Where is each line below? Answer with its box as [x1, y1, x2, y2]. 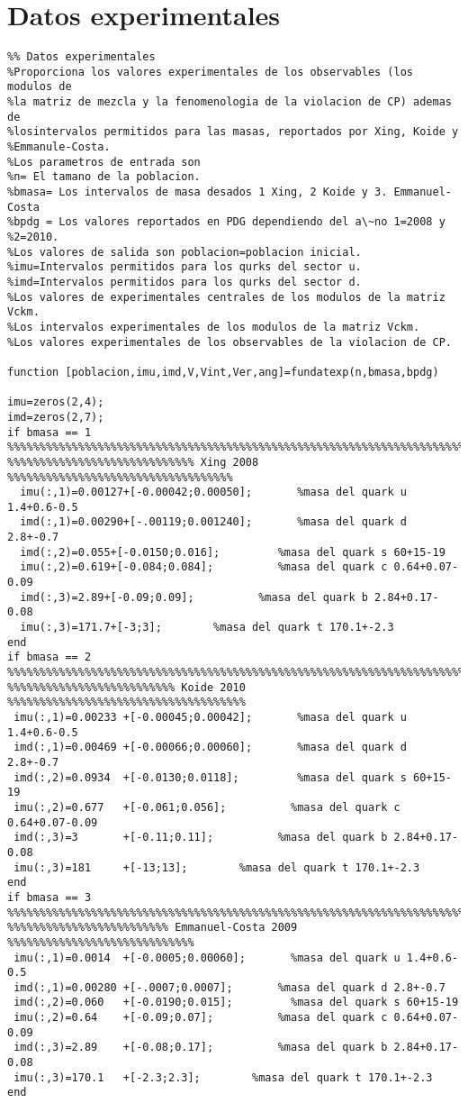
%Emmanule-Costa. [7, 141, 111, 154]
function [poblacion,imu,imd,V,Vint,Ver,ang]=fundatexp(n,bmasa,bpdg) [7, 365, 439, 378]
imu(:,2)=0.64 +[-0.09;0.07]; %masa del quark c [13, 1011, 388, 1025]
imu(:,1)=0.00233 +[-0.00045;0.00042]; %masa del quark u [13, 711, 407, 724]
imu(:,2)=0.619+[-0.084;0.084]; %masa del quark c [20, 561, 388, 574]
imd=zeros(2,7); [7, 410, 104, 424]
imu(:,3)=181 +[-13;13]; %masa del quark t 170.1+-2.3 [13, 861, 420, 874]
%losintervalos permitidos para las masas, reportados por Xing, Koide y [7, 125, 459, 139]
